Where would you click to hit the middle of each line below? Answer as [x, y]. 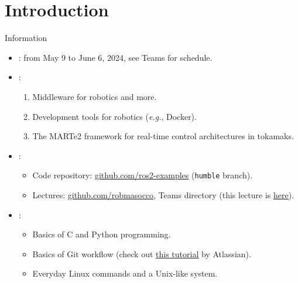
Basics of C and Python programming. [102, 234]
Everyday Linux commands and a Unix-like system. [125, 273]
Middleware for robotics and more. [95, 96]
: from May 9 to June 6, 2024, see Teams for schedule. [115, 57]
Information [26, 38]
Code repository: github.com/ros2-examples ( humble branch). [143, 175]
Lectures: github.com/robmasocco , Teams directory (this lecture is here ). [163, 194]
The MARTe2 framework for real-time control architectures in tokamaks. [163, 136]
